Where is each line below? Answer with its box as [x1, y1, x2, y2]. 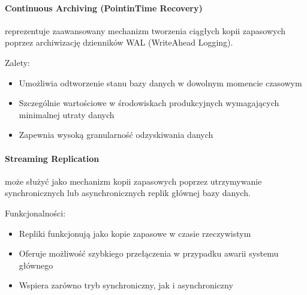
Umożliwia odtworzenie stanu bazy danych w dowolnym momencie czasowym [19, 76, 302, 89]
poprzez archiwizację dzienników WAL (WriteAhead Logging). [5, 36, 233, 49]
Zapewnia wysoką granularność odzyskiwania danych [19, 128, 213, 141]
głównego [19, 258, 53, 271]
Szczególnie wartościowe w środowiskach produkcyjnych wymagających [19, 97, 279, 109]
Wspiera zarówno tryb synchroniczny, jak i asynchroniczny [19, 279, 233, 291]
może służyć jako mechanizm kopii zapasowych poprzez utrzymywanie [5, 174, 262, 187]
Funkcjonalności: [5, 206, 66, 219]
